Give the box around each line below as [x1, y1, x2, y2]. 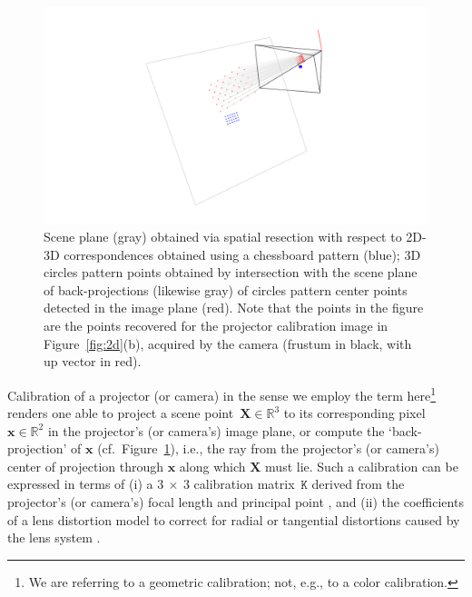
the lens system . [7, 528, 101, 547]
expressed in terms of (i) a [7, 474, 153, 493]
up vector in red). [44, 352, 142, 371]
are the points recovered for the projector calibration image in [44, 316, 388, 335]
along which [179, 456, 246, 475]
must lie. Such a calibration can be [265, 456, 458, 475]
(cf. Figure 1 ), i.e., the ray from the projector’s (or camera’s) [97, 439, 439, 458]
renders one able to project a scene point [7, 403, 234, 423]
